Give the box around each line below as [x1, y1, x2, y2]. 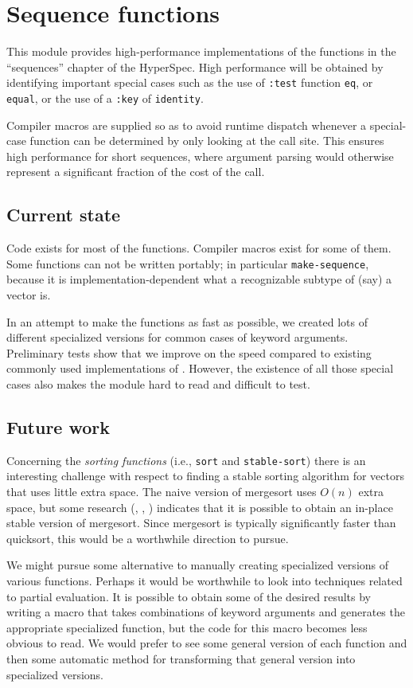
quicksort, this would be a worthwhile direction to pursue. [6, 530, 289, 546]
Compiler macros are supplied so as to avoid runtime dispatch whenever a [6, 116, 367, 133]
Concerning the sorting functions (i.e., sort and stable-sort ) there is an [6, 451, 366, 468]
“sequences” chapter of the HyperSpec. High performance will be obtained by [6, 58, 384, 75]
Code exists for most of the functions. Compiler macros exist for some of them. [6, 240, 392, 256]
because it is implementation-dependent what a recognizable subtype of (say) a [6, 271, 392, 287]
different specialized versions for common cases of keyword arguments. [6, 329, 349, 346]
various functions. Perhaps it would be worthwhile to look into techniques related [6, 573, 403, 589]
